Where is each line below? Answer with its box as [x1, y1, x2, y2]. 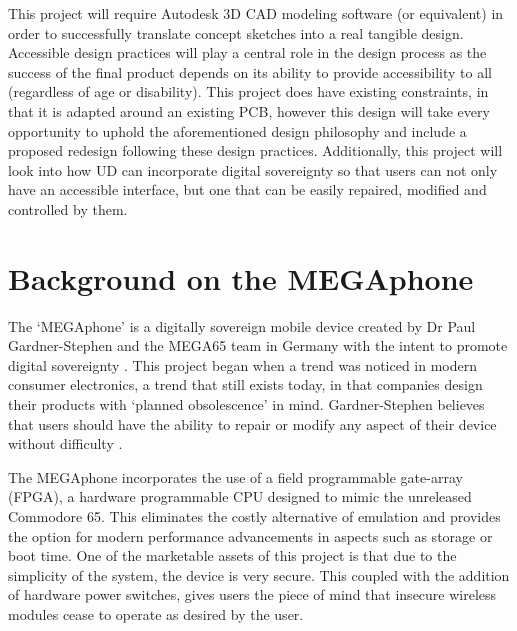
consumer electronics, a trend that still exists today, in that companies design [8, 374, 483, 395]
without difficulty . [8, 433, 123, 454]
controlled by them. [8, 198, 128, 219]
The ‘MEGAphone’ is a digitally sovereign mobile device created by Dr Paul [8, 315, 476, 336]
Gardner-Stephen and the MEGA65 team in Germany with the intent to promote [8, 335, 508, 356]
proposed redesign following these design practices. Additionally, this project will [8, 140, 503, 161]
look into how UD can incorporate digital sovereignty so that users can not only [8, 159, 498, 180]
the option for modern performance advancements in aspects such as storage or [8, 525, 493, 546]
